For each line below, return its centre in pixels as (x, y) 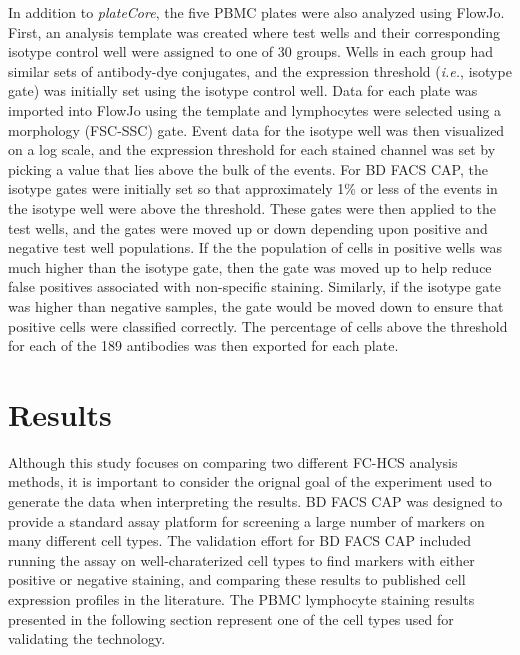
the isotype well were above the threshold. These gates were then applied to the (252, 207)
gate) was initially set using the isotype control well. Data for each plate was (243, 90)
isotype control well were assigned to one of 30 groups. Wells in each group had (251, 51)
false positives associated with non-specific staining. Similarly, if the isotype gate (254, 286)
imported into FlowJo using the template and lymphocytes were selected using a (255, 109)
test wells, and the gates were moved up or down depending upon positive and (248, 227)
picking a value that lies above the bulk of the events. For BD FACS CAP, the (248, 168)
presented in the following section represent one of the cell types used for (231, 618)
